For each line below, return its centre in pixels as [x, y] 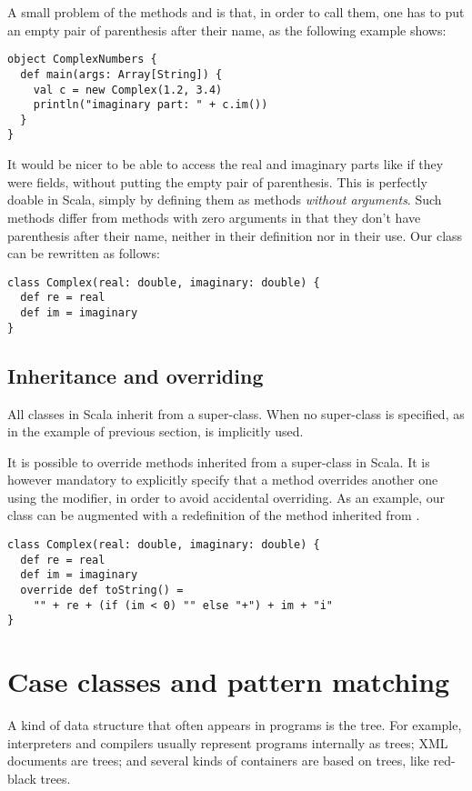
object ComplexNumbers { [82, 60]
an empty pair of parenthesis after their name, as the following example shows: [227, 30]
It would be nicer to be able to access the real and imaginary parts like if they [226, 164]
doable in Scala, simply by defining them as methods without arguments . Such [225, 200]
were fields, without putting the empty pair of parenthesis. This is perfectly [217, 181]
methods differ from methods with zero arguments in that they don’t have [214, 217]
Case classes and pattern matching [229, 681]
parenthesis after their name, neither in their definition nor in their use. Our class [235, 235]
